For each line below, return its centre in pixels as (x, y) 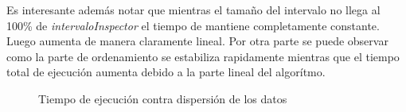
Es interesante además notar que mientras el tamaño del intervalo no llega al (193, 10)
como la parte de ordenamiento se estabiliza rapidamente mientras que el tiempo (203, 56)
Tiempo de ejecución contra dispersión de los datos (163, 98)
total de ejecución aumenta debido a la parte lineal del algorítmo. (166, 72)
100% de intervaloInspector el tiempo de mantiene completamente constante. (193, 25)
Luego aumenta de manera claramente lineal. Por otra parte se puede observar (197, 41)
